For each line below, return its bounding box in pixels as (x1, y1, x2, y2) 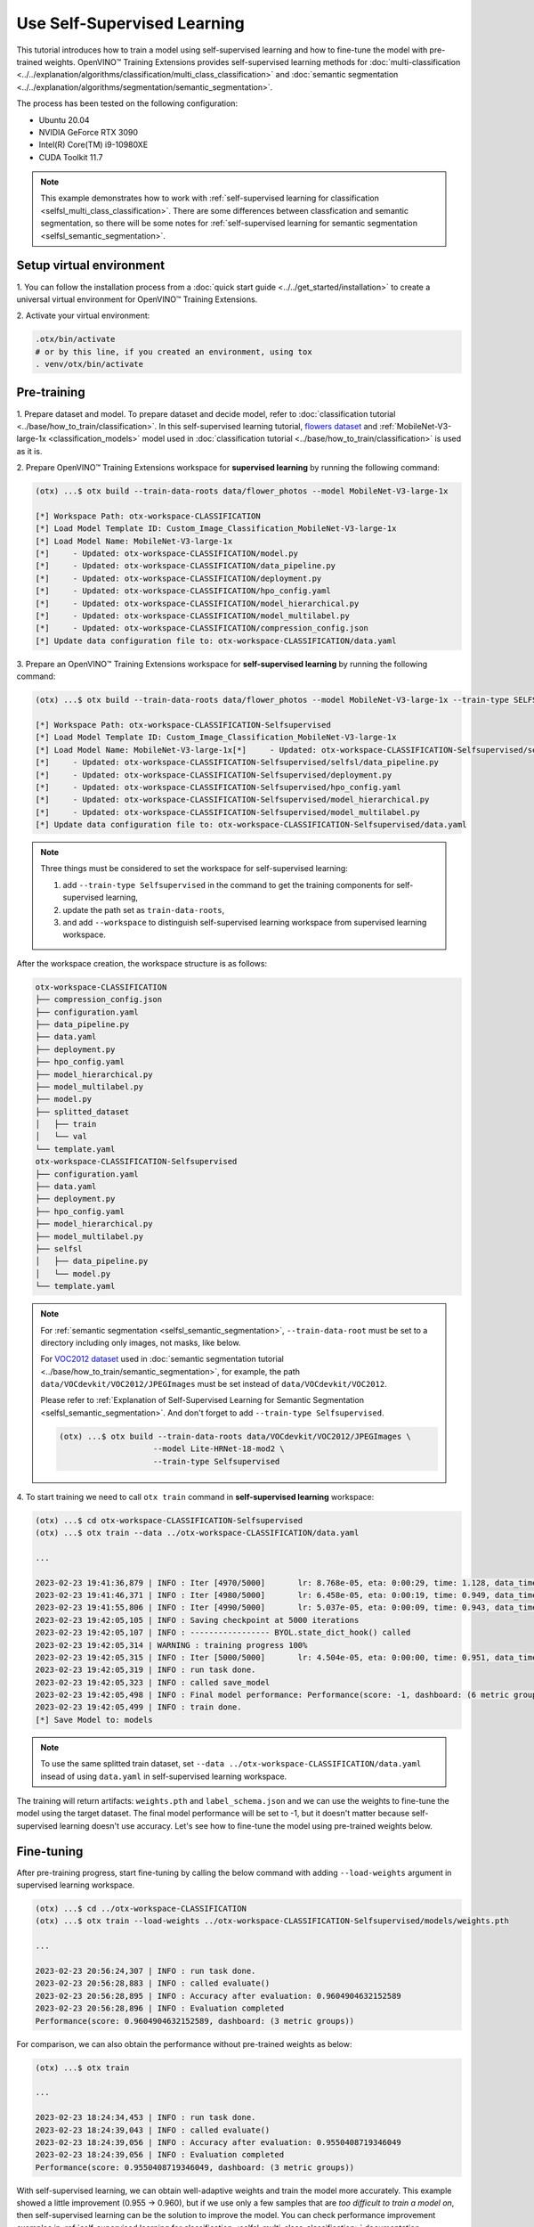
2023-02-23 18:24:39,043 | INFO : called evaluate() (35, 2125, 271, 2135)
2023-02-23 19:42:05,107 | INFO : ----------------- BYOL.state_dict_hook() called (35, 1627, 411, 1638)
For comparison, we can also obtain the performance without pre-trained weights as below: (16, 2038, 352, 2049)
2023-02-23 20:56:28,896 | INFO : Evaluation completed (35, 2003, 285, 2013)
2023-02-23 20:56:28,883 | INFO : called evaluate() (35, 1978, 271, 1988)
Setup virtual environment (16, 258, 166, 273)
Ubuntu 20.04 (38, 114, 90, 125)
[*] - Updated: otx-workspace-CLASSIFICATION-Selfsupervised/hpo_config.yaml (35, 782, 402, 792)
